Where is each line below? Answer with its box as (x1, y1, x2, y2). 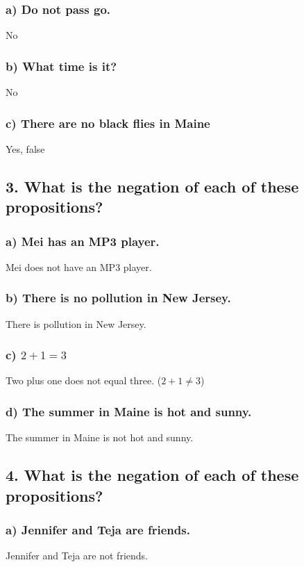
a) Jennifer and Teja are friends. (6, 520, 190, 538)
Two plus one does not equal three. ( (6, 373, 162, 388)
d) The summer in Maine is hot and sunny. (6, 402, 252, 420)
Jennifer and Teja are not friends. (6, 548, 148, 563)
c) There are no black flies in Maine (6, 114, 210, 131)
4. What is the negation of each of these (6, 464, 299, 486)
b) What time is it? (6, 57, 117, 74)
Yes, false (6, 141, 45, 156)
